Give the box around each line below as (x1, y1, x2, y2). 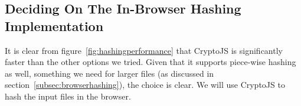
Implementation (5, 16, 104, 35)
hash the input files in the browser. (5, 90, 131, 102)
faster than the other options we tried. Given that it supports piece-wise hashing (5, 56, 296, 68)
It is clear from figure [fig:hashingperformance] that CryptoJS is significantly (5, 44, 283, 56)
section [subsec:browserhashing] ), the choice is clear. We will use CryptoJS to (5, 78, 285, 91)
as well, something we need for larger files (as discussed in (5, 67, 214, 79)
